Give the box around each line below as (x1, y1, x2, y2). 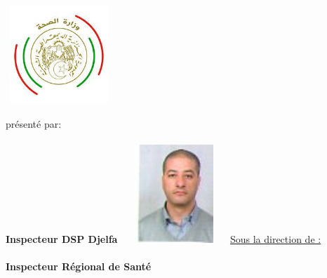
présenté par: (6, 116, 62, 131)
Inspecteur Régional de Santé (6, 259, 152, 273)
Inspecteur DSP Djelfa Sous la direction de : (6, 231, 321, 246)
